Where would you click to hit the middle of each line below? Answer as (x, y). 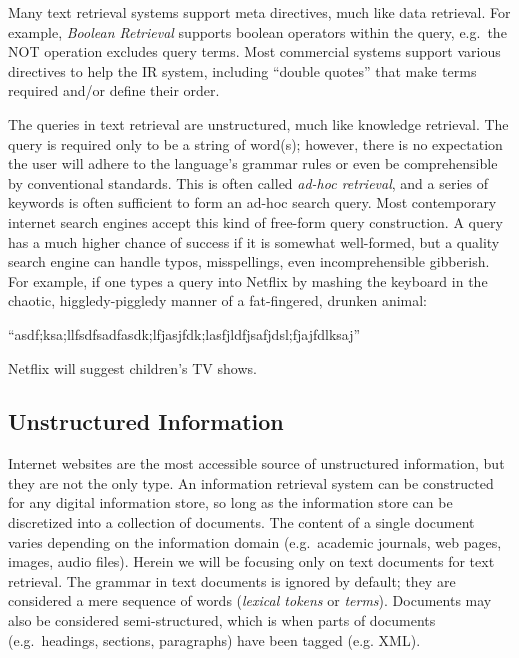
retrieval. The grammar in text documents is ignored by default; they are (232, 580)
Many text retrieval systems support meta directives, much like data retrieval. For (259, 12)
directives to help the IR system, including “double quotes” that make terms (242, 70)
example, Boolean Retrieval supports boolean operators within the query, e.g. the (257, 31)
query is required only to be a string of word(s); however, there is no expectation (255, 143)
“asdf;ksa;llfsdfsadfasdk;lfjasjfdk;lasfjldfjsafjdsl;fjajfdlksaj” (184, 333)
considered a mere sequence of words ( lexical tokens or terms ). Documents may (250, 600)
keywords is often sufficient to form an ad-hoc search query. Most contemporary (252, 202)
